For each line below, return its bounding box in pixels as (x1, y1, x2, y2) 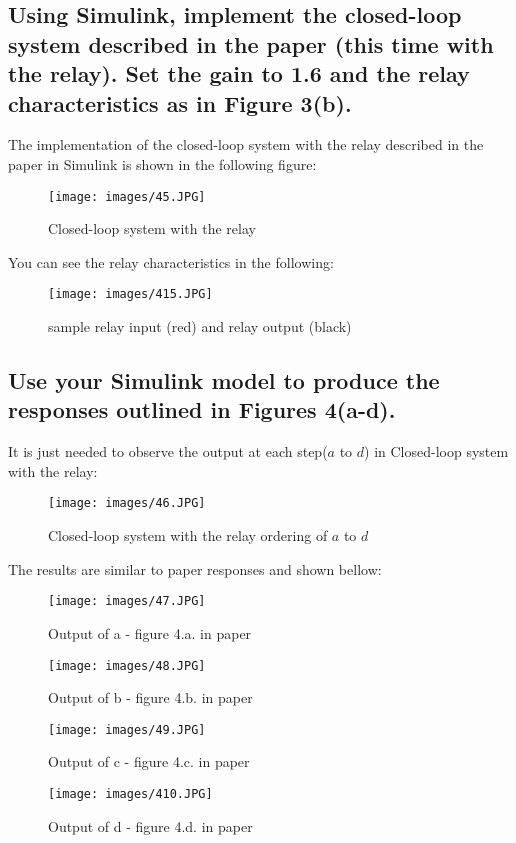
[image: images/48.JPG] (48, 658, 206, 673)
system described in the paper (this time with (8, 28, 494, 59)
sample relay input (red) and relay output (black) (48, 316, 352, 337)
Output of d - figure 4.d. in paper (48, 815, 253, 836)
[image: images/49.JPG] (48, 722, 206, 737)
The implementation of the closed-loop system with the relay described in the (8, 134, 484, 155)
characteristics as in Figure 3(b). (8, 87, 352, 118)
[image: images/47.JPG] (48, 594, 206, 609)
